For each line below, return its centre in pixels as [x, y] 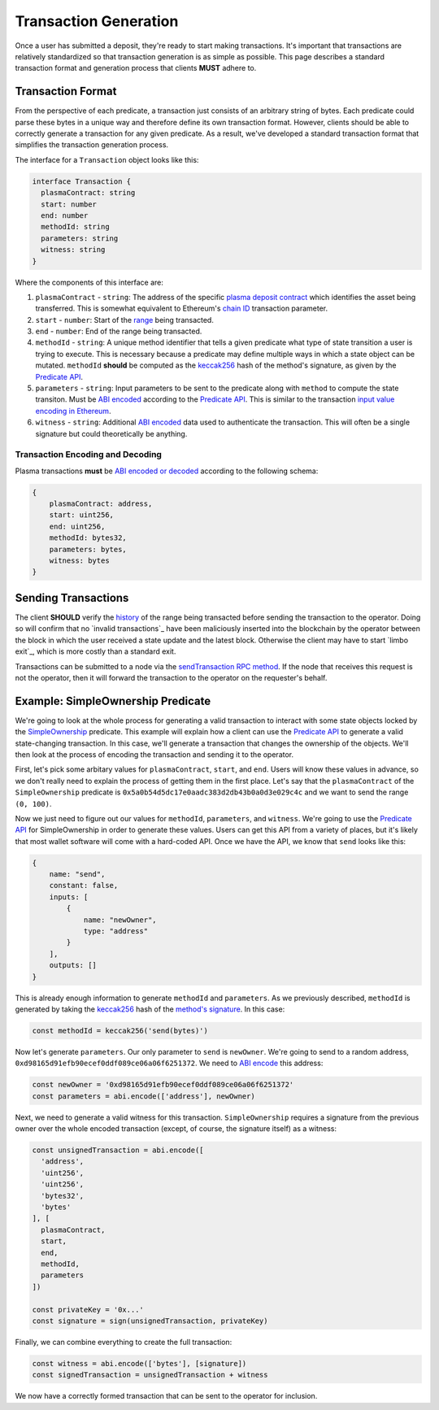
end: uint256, [77, 526]
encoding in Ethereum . [73, 411]
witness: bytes [79, 561]
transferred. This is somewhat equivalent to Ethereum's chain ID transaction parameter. [182, 308]
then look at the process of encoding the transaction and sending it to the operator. [154, 754]
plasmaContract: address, [101, 504]
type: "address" [116, 931]
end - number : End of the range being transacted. [119, 331]
